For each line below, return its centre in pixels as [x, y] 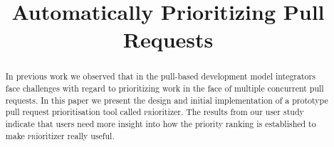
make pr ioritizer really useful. [60, 135]
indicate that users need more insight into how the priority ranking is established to [161, 123]
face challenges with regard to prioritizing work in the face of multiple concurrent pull [165, 88]
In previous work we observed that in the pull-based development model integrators [160, 76]
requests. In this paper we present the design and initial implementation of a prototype [167, 100]
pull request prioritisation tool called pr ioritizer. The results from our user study [155, 112]
